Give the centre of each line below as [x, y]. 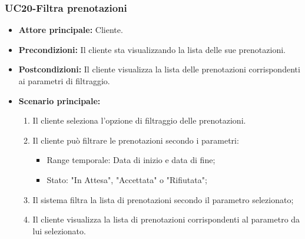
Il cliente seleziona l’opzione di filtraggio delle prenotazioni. [139, 120]
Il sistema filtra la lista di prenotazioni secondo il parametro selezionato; [163, 199]
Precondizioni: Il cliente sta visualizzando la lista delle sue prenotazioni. [152, 49]
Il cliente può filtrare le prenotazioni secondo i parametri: [136, 140]
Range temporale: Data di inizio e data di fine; [131, 160]
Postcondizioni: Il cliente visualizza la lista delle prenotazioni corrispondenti [159, 69]
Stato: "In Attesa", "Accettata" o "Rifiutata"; [127, 179]
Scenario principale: [59, 100]
